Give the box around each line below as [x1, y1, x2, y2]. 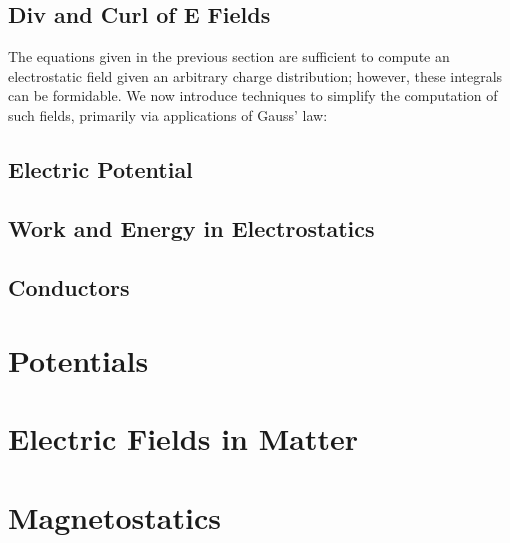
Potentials [8, 340, 149, 381]
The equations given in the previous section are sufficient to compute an [8, 46, 450, 67]
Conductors [8, 271, 130, 302]
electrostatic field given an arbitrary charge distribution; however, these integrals [8, 65, 503, 86]
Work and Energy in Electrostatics [8, 212, 375, 243]
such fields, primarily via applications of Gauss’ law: [8, 104, 328, 125]
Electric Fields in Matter [8, 418, 358, 459]
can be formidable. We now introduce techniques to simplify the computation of [8, 85, 498, 106]
